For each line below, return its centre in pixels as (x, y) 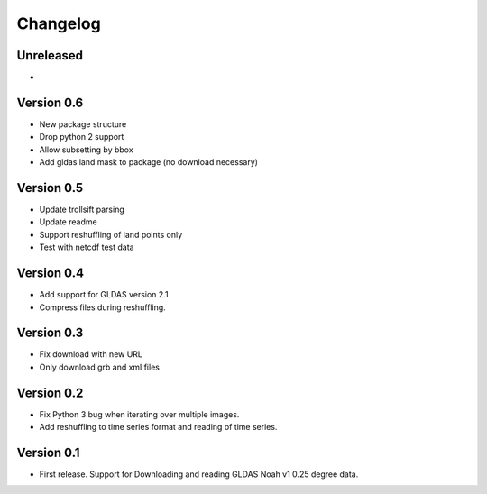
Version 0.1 (48, 452)
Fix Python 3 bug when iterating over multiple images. (139, 414)
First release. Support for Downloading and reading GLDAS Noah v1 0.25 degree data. (199, 474)
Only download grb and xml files (99, 367)
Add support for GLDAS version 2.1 (104, 295)
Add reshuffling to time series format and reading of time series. (158, 427)
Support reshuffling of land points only (111, 234)
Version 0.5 (50, 188)
